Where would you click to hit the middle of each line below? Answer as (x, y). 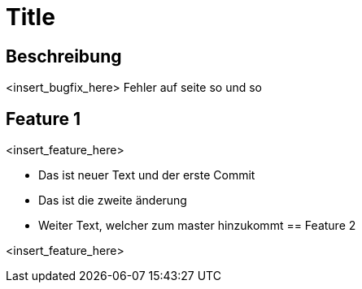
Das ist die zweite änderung (113, 201)
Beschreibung (64, 56)
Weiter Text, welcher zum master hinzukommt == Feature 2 (197, 226)
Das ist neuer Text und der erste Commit (147, 175)
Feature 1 (43, 119)
